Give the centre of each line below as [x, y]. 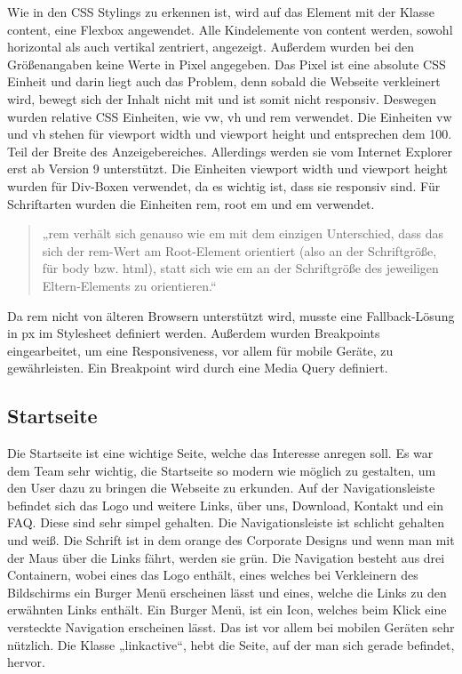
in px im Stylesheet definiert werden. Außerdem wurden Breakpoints [194, 333]
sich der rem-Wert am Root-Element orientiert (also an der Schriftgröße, [239, 250]
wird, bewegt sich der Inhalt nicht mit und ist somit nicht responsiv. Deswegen [222, 98]
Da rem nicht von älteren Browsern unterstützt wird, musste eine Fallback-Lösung [231, 315]
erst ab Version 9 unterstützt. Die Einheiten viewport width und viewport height [227, 168]
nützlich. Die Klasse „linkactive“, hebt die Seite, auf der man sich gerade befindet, [231, 644]
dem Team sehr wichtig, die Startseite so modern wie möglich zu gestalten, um [222, 470]
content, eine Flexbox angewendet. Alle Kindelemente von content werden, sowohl [230, 29]
